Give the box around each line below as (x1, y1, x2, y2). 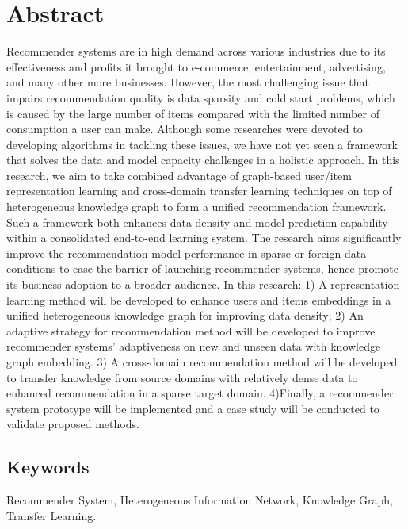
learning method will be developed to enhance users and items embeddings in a (6, 291, 391, 308)
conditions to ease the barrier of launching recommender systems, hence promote (6, 260, 398, 277)
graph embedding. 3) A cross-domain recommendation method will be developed (6, 354, 398, 370)
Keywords (6, 454, 90, 479)
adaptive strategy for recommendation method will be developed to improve (6, 322, 376, 339)
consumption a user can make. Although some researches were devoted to (6, 121, 363, 137)
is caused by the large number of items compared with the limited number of (6, 105, 379, 121)
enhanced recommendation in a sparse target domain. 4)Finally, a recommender (6, 385, 394, 401)
